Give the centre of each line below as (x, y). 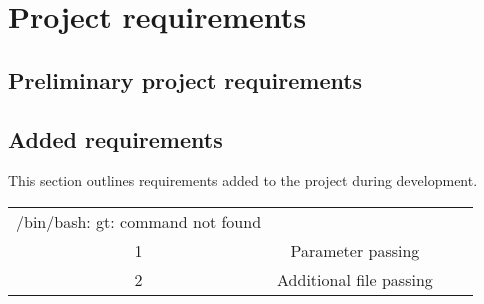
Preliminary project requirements (185, 79)
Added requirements (115, 138)
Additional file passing (355, 279)
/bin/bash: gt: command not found (139, 221)
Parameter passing (355, 250)
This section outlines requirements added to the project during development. (243, 180)
